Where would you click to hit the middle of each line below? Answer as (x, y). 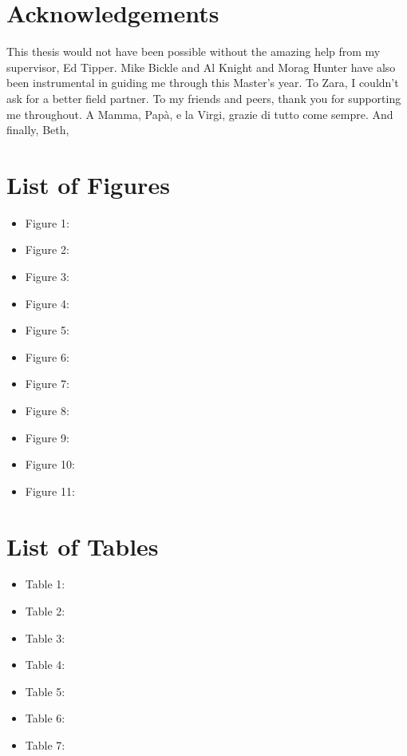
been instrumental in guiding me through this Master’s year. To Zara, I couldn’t (203, 83)
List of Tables (83, 546)
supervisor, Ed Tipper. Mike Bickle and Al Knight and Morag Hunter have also (201, 67)
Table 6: (45, 718)
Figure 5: (47, 330)
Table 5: (45, 691)
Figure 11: (50, 491)
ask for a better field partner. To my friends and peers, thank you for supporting (204, 98)
